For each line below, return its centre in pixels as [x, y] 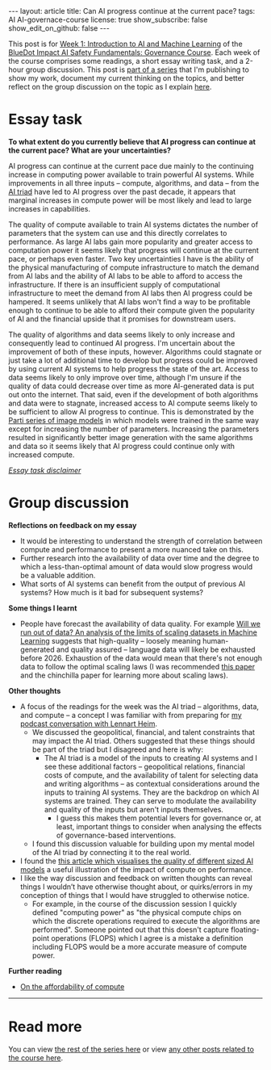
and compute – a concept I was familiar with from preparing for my [131, 715]
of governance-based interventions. [116, 835]
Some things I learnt [43, 608]
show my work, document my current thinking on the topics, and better [126, 78]
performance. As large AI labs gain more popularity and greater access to [131, 241]
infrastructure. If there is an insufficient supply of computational [114, 284]
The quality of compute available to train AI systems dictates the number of [133, 224]
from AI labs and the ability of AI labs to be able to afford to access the [126, 275]
